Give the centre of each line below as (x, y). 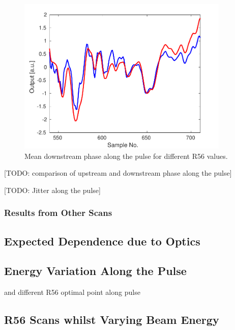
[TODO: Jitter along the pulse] (52, 190)
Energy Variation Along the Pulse (95, 271)
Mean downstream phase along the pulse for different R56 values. (126, 156)
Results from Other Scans (58, 213)
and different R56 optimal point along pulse (72, 292)
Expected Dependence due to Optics (102, 241)
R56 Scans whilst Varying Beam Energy (112, 320)
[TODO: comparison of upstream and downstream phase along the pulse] (118, 173)
